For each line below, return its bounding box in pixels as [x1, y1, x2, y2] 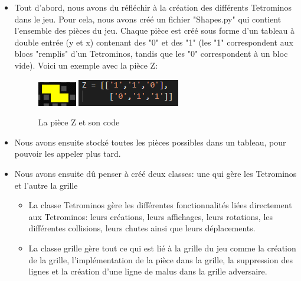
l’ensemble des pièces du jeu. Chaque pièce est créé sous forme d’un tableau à [14, 24, 295, 37]
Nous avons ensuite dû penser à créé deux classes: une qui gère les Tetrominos [14, 167, 297, 179]
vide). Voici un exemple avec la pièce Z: [14, 59, 158, 71]
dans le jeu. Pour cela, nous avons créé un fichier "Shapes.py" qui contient [14, 12, 282, 25]
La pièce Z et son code [38, 116, 120, 128]
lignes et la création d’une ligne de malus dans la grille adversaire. [28, 265, 267, 277]
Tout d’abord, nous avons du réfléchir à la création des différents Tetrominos [14, 1, 292, 13]
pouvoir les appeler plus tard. [14, 147, 121, 160]
